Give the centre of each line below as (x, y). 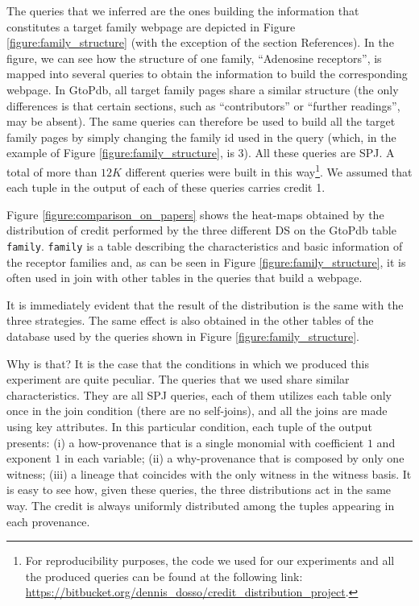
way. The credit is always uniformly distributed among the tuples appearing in (201, 505)
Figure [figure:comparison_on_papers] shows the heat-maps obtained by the (195, 214)
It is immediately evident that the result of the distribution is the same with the (205, 304)
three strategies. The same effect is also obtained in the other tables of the (190, 320)
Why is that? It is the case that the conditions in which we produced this (188, 363)
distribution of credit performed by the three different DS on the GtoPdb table (201, 230)
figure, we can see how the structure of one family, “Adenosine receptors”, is (194, 58)
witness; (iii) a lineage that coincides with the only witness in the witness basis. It (209, 473)
